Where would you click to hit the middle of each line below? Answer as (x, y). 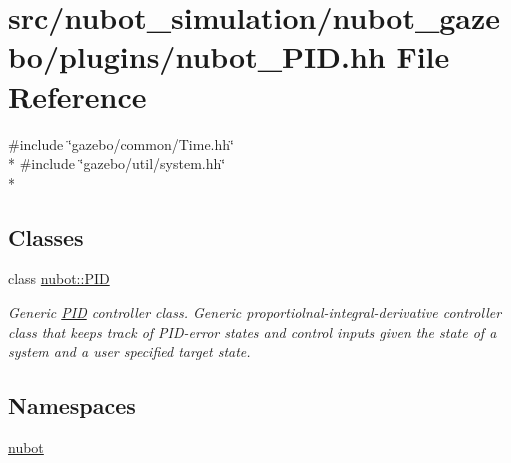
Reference (77, 95)
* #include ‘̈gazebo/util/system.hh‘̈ (117, 163)
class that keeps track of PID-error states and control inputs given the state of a (252, 331)
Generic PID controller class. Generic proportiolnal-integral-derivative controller (255, 312)
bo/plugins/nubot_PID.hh (197, 56)
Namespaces (72, 405)
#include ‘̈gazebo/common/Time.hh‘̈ (121, 143)
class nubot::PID (59, 278)
